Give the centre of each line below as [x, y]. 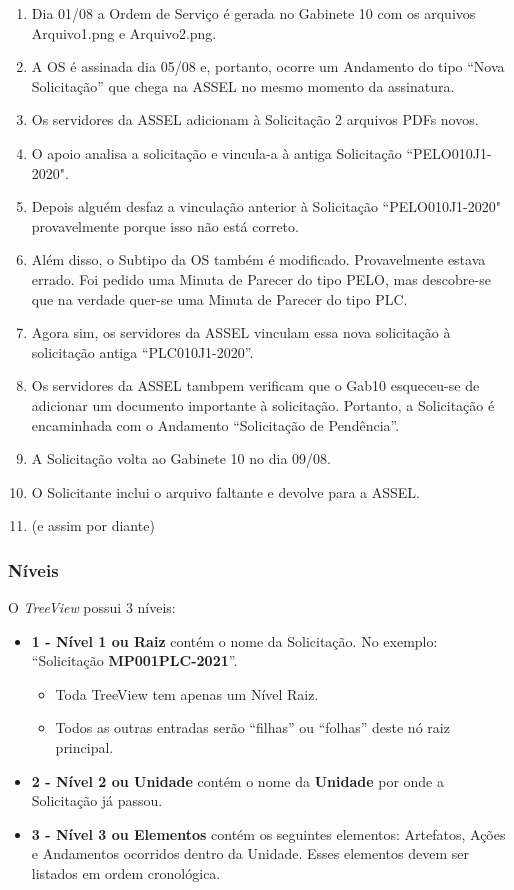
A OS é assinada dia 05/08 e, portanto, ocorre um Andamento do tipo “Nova [268, 66]
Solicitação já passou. [97, 800]
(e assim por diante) [93, 525]
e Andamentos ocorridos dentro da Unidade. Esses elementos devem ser [250, 853]
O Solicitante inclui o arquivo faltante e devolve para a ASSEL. [226, 491]
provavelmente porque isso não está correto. [165, 225]
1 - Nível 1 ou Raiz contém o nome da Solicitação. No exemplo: [234, 640]
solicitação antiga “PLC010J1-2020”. [142, 351]
